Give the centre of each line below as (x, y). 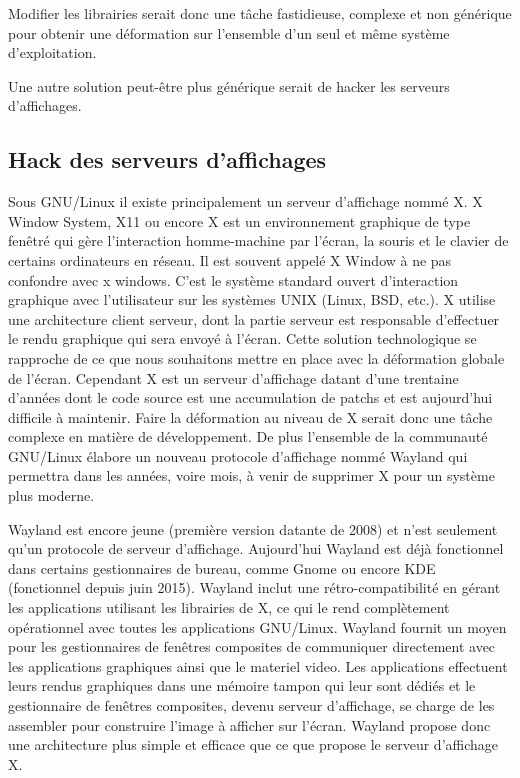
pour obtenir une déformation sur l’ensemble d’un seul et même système (229, 32)
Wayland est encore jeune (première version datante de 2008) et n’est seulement (253, 528)
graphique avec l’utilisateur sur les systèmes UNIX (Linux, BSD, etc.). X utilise (252, 299)
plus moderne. (51, 495)
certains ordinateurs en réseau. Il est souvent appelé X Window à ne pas (230, 259)
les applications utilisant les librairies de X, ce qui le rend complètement (229, 607)
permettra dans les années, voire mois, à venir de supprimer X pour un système (251, 475)
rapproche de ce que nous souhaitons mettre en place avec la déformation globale (256, 357)
